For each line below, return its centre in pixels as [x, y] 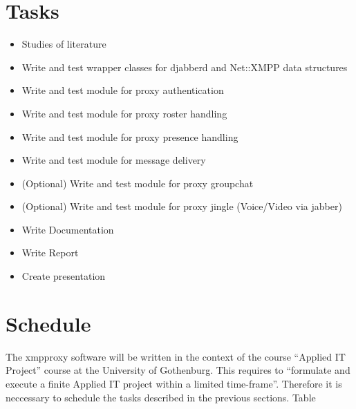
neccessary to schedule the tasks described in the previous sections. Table [161, 397]
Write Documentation [68, 229]
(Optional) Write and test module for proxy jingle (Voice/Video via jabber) [182, 206]
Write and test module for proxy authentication [123, 90]
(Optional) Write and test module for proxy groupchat [138, 183]
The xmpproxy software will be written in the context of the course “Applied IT [176, 356]
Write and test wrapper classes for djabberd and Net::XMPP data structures [185, 67]
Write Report [50, 253]
